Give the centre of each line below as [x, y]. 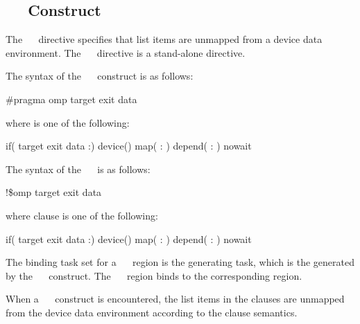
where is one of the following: [68, 122]
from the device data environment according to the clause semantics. [152, 312]
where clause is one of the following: [82, 215]
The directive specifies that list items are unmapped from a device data [164, 39]
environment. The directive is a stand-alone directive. [126, 52]
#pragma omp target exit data [71, 99]
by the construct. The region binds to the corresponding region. [154, 275]
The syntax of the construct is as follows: [100, 76]
